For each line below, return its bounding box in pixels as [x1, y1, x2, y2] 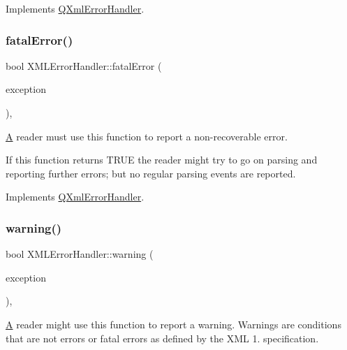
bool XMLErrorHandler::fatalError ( [6, 58, 162, 73]
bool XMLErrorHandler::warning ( [6, 247, 154, 261]
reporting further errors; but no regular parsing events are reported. [6, 166, 296, 180]
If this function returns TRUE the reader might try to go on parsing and [6, 152, 318, 167]
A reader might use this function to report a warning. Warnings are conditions [6, 316, 341, 331]
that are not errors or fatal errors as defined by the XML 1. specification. [6, 330, 319, 345]
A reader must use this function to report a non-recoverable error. [6, 129, 288, 143]
